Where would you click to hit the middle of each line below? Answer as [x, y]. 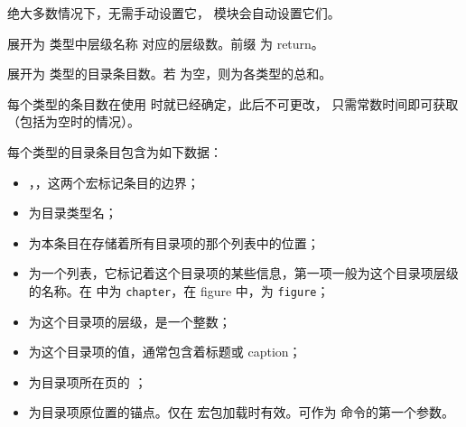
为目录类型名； [73, 213]
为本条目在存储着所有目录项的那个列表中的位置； [174, 242]
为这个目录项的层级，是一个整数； [130, 321]
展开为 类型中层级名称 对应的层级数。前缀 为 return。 [166, 43]
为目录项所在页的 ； [88, 381]
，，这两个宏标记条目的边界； [114, 182]
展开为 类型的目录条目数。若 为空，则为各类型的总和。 [170, 74]
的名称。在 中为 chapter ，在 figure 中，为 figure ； [179, 290]
